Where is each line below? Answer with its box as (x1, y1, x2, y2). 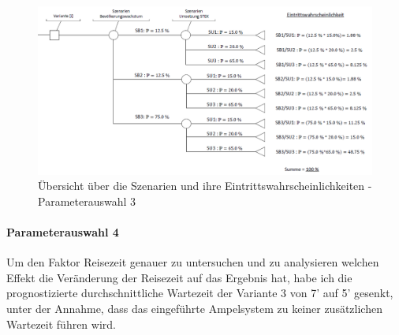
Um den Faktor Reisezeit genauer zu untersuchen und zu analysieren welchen (6, 254, 379, 270)
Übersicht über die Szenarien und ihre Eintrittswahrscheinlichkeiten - (38, 177, 372, 194)
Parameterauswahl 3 (38, 192, 136, 209)
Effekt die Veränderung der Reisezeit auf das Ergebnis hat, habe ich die (6, 269, 352, 285)
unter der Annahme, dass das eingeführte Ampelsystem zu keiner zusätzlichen (6, 300, 382, 317)
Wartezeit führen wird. (6, 315, 116, 332)
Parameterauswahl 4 (6, 224, 119, 240)
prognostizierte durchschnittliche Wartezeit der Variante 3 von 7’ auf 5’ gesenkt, (6, 285, 393, 301)
